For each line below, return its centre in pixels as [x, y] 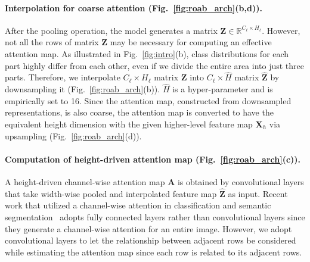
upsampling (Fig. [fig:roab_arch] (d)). [73, 135]
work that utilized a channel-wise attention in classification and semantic [138, 205]
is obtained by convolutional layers [241, 181]
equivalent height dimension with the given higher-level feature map [129, 124]
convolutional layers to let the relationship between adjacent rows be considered [151, 240]
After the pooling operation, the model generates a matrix [111, 30]
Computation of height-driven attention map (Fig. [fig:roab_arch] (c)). [153, 159]
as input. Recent [258, 193]
